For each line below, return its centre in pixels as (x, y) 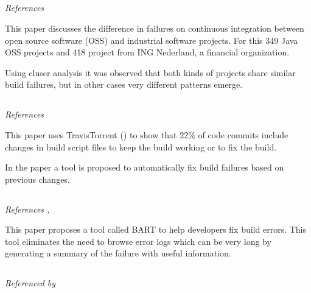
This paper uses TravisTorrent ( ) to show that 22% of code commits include (147, 134)
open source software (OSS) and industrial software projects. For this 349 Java (152, 40)
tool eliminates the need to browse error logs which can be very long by (138, 241)
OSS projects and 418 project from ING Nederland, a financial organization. (147, 52)
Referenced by (30, 283)
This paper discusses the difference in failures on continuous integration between (155, 28)
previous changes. (37, 179)
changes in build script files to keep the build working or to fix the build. (141, 146)
